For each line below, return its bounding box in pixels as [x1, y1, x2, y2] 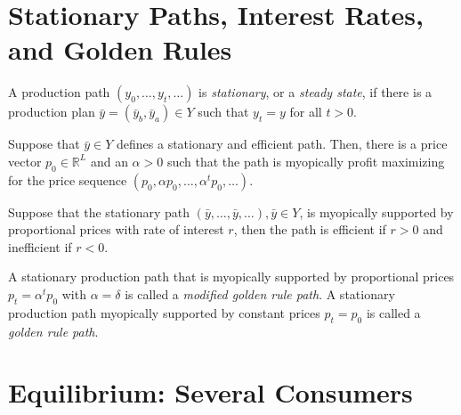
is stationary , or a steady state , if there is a [198, 83, 433, 102]
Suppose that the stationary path [8, 202, 190, 221]
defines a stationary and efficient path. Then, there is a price [117, 134, 448, 153]
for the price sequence [8, 170, 127, 189]
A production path [8, 83, 110, 102]
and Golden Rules [8, 31, 232, 68]
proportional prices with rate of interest [8, 220, 224, 239]
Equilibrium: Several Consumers [8, 374, 413, 411]
